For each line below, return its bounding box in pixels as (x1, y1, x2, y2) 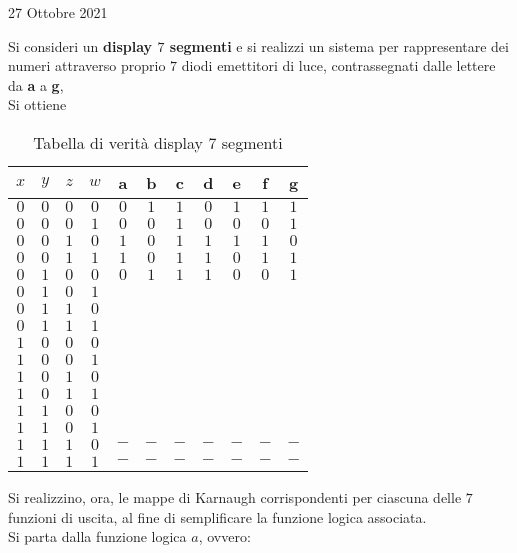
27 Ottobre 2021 (8, 2, 108, 22)
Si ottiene (8, 94, 67, 115)
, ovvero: (198, 526, 251, 547)
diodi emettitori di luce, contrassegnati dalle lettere (181, 55, 496, 76)
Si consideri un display (8, 35, 153, 56)
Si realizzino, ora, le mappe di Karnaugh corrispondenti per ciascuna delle (8, 486, 462, 507)
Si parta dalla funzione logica (8, 526, 187, 547)
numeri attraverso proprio (8, 55, 166, 76)
